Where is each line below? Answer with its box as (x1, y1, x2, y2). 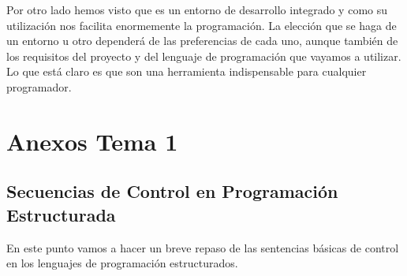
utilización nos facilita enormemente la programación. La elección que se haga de (6, 17, 397, 33)
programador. (6, 78, 72, 95)
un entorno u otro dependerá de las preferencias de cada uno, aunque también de (6, 32, 398, 49)
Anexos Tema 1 (6, 125, 178, 157)
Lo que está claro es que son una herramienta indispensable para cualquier (6, 63, 367, 80)
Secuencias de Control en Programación (6, 179, 338, 203)
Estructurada (6, 202, 116, 226)
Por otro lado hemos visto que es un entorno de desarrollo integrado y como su (6, 2, 388, 17)
